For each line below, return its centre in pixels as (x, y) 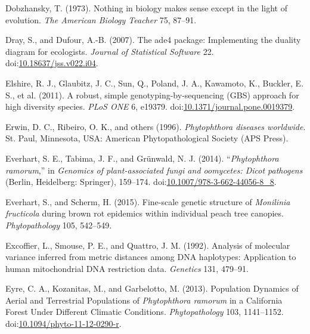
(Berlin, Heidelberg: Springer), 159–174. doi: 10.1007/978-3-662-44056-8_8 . (141, 182)
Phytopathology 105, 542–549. (59, 225)
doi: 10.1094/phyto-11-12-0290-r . (63, 324)
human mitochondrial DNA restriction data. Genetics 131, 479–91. (127, 268)
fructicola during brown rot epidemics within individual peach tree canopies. (145, 213)
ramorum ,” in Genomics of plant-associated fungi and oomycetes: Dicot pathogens (154, 170)
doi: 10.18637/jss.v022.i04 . (52, 63)
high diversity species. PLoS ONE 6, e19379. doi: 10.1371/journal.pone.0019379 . (150, 106)
